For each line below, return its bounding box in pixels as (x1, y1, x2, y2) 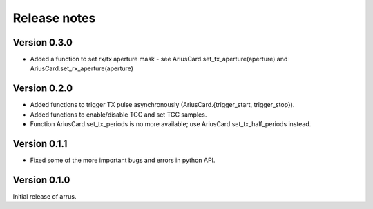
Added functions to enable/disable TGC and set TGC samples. (30, 110, 207, 119)
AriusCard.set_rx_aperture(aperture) (30, 64, 134, 72)
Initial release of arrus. (12, 192, 77, 200)
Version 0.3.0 (12, 37, 73, 48)
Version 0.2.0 (12, 83, 73, 94)
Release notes (12, 10, 96, 26)
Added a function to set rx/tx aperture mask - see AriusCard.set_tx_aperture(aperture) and (30, 55, 288, 63)
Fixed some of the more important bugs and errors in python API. (30, 156, 216, 165)
